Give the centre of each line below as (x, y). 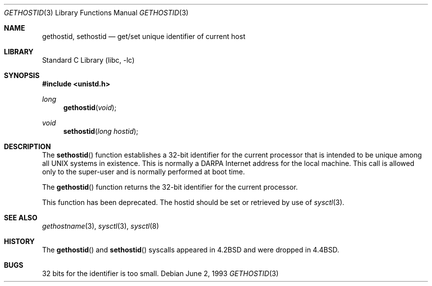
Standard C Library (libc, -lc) (88, 60)
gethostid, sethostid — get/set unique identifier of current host (144, 36)
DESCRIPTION (28, 146)
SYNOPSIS (22, 75)
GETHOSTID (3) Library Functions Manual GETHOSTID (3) (96, 13)
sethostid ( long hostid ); (101, 131)
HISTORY (19, 241)
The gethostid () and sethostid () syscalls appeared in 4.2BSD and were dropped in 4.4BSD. (191, 250)
